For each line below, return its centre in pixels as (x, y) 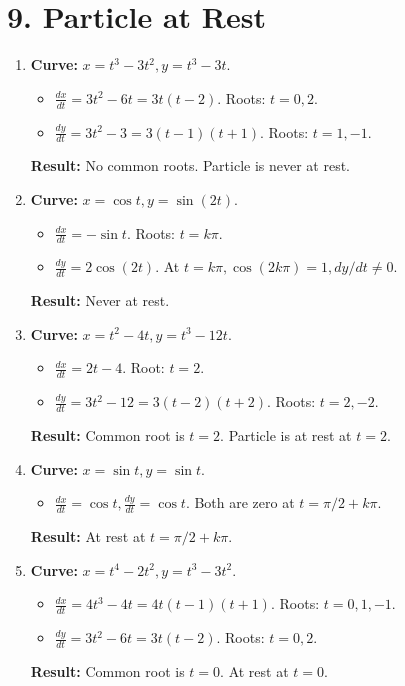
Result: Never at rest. (100, 300)
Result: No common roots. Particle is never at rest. (190, 165)
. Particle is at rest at (286, 435)
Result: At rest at (88, 536)
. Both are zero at (240, 502)
